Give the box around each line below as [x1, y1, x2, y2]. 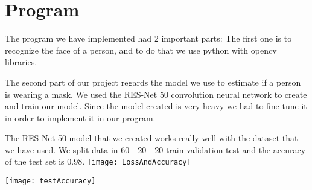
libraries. [5, 55, 37, 68]
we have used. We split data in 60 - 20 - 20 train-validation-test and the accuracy [5, 143, 306, 156]
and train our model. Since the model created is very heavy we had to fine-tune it [5, 100, 307, 112]
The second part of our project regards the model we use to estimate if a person [5, 75, 301, 88]
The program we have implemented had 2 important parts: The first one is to [5, 32, 292, 45]
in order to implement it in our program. [5, 111, 156, 124]
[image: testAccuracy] [5, 177, 96, 186]
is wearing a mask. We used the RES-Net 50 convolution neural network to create [5, 87, 307, 100]
